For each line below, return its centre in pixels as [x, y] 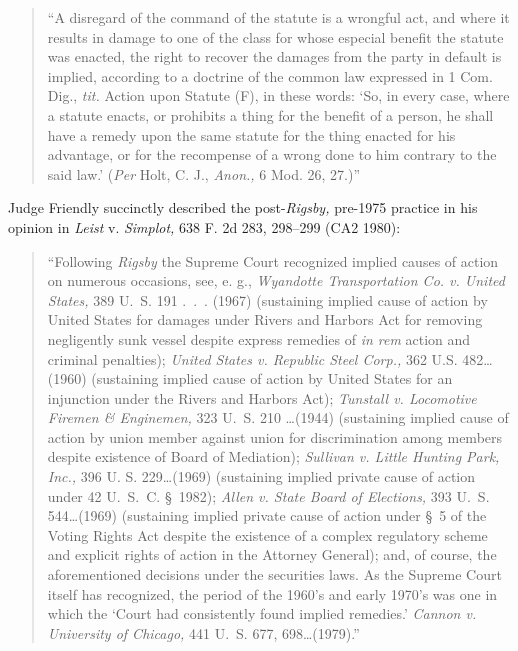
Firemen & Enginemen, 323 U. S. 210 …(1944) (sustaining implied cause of [278, 417]
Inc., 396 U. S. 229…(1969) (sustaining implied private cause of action [261, 476]
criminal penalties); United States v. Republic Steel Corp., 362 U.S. [252, 358]
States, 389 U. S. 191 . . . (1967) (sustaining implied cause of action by [267, 299]
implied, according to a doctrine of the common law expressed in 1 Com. [270, 75]
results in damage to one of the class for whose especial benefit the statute [275, 36]
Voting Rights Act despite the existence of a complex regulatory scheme [267, 534]
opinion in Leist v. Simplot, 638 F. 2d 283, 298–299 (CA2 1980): [204, 226]
